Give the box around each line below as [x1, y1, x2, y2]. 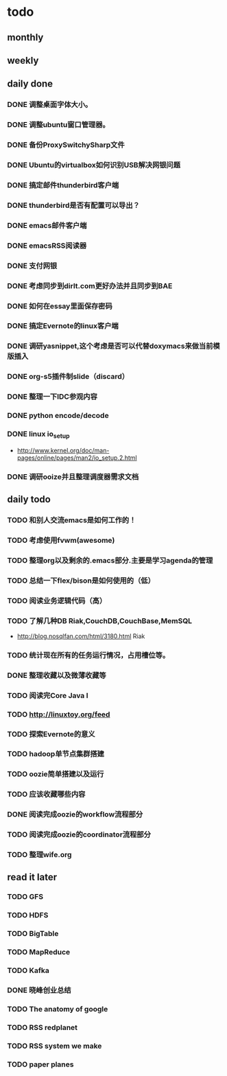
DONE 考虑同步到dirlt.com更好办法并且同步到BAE [7, 281, 173, 290]
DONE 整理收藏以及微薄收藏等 [7, 670, 106, 680]
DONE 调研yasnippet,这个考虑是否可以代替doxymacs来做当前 [7, 341, 213, 351]
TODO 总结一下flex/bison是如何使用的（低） [7, 576, 156, 585]
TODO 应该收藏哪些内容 [7, 790, 86, 799]
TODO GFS [7, 892, 43, 902]
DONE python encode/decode [7, 411, 109, 421]
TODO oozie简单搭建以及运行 [7, 769, 104, 779]
